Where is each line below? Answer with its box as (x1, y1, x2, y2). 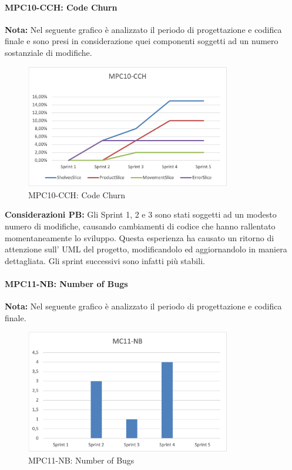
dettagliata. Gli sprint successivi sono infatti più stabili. (5, 254, 205, 266)
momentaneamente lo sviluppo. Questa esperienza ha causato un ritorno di (5, 231, 274, 244)
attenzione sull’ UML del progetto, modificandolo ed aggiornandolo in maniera (5, 243, 287, 255)
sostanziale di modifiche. (5, 46, 92, 58)
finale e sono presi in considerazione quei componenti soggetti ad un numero (5, 35, 278, 47)
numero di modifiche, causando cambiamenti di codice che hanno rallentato (5, 220, 276, 232)
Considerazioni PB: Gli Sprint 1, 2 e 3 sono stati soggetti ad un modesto (5, 208, 277, 221)
